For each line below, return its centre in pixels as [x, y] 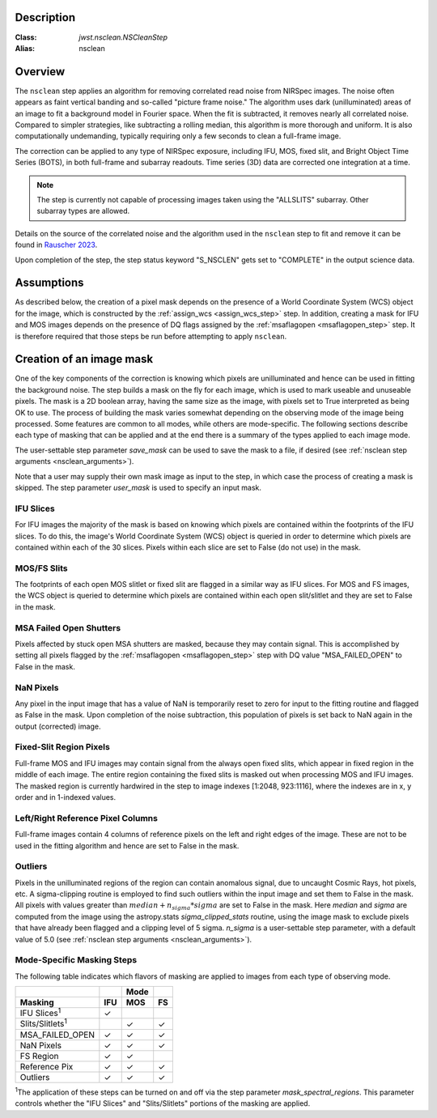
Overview [40, 72]
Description [45, 17]
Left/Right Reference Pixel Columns [86, 818]
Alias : [25, 48]
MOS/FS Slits [41, 568]
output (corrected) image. [58, 726]
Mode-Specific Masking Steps [76, 960]
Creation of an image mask [84, 359]
